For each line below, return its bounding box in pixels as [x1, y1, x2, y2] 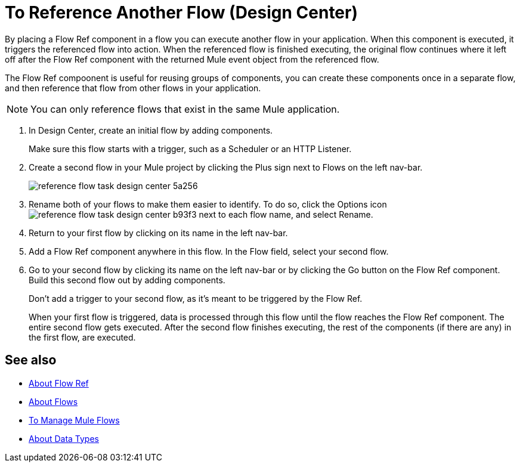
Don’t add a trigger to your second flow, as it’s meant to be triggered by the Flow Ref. [29, 293, 363, 304]
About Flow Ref [29, 378, 89, 388]
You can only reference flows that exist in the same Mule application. [30, 103, 340, 115]
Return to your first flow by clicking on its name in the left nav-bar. [29, 227, 288, 238]
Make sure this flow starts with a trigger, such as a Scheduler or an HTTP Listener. [29, 143, 352, 154]
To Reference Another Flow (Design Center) [5, 2, 358, 23]
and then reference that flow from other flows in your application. [5, 82, 261, 93]
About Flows [29, 396, 78, 407]
